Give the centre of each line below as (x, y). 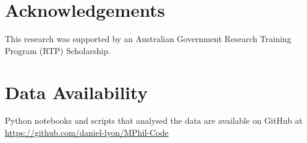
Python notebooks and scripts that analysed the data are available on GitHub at (154, 120)
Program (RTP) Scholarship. (58, 50)
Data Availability (76, 92)
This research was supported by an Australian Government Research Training (148, 39)
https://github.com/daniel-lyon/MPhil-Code (87, 132)
